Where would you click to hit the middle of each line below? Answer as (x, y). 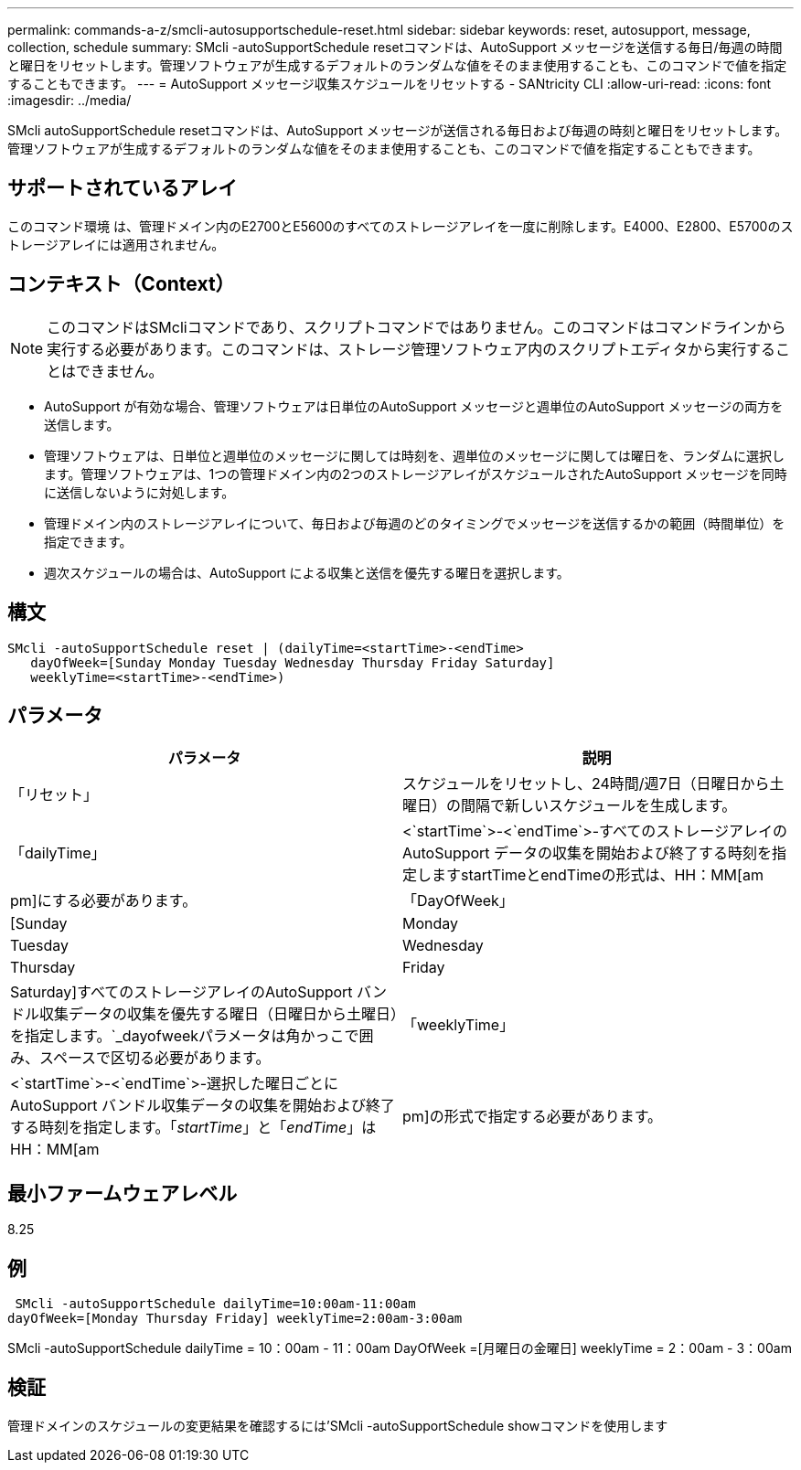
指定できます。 (88, 541)
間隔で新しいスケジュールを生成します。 (599, 806)
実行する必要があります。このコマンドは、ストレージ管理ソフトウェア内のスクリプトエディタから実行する (411, 349)
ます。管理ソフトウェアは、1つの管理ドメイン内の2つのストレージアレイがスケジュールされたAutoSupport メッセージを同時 (416, 474)
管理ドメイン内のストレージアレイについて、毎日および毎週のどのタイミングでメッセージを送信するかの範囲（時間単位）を (415, 523)
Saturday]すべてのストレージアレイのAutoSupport (182, 992)
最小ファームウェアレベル (123, 1193)
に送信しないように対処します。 (139, 492)
